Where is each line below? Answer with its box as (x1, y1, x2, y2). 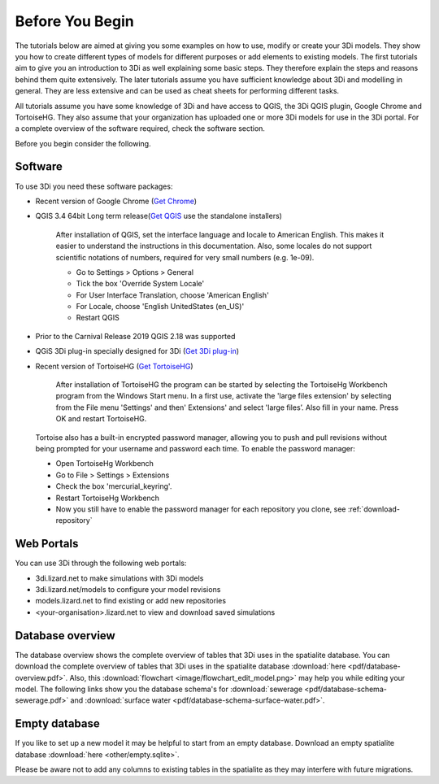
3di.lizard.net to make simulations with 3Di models (35, 573, 204, 583)
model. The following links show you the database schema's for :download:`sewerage (15, 684, 303, 694)
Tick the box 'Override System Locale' (76, 279, 205, 289)
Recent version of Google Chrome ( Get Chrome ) (35, 196, 198, 206)
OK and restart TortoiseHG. (55, 414, 147, 424)
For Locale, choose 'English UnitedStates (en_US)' (76, 302, 245, 311)
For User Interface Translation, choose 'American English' (76, 290, 270, 300)
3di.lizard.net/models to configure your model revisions (35, 585, 221, 595)
